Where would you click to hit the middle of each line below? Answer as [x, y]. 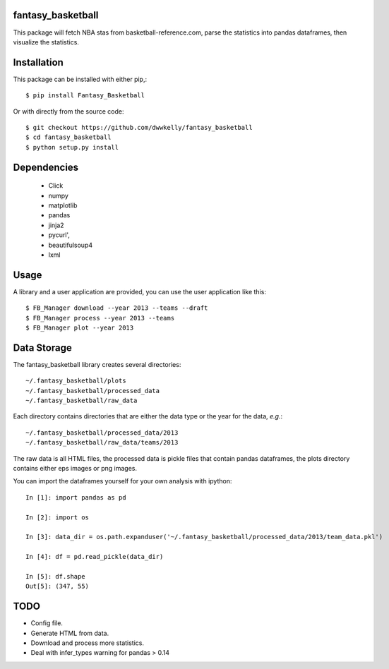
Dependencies [46, 167]
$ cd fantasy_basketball [68, 137]
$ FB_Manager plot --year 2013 [80, 327]
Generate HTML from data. [70, 633]
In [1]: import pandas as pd [76, 497]
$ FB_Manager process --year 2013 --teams [100, 318]
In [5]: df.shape [55, 576]
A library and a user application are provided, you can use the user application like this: [139, 291]
